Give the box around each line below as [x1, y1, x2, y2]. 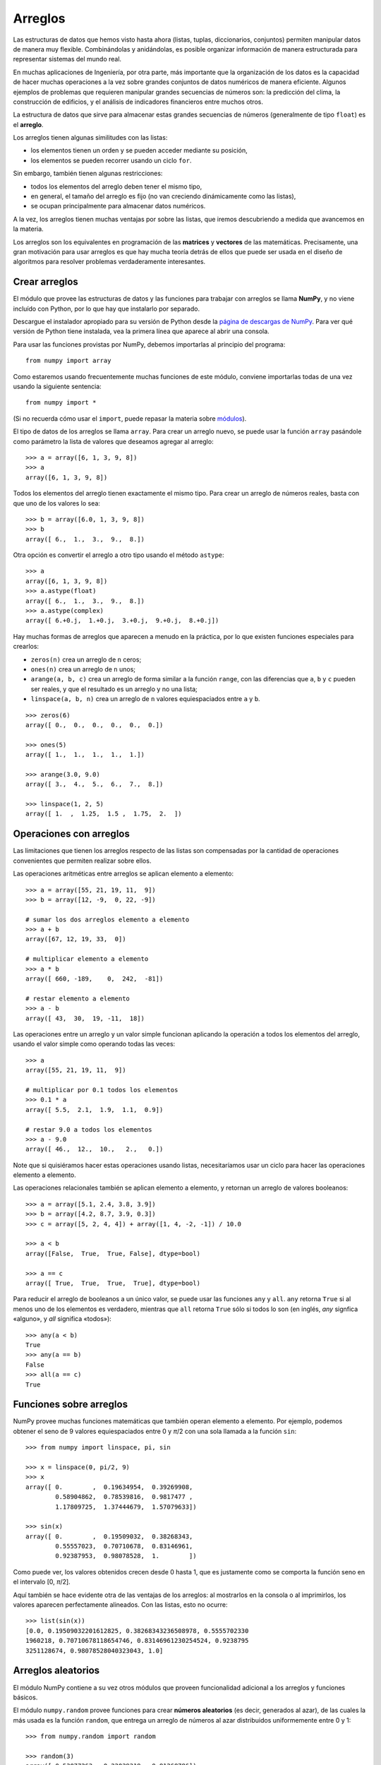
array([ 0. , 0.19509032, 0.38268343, [25, 1532, 193, 1540]
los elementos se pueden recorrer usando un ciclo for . [30, 156, 192, 164]
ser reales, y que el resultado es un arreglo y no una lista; [30, 685, 198, 693]
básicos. [13, 1693, 38, 1701]
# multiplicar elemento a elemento [25, 955, 149, 963]
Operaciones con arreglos [13, 828, 130, 840]
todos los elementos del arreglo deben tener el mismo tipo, [30, 182, 202, 191]
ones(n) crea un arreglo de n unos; [30, 664, 136, 674]
